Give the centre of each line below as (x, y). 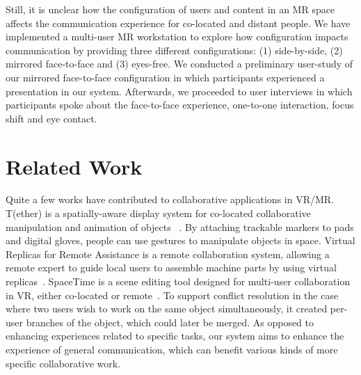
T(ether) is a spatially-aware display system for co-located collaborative (158, 213)
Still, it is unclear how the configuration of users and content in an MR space (170, 9)
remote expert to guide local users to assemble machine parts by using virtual (171, 268)
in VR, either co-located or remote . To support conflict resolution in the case (172, 295)
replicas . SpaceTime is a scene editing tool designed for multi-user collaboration (178, 281)
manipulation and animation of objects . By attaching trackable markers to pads (180, 226)
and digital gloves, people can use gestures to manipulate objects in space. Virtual (180, 240)
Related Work (74, 166)
